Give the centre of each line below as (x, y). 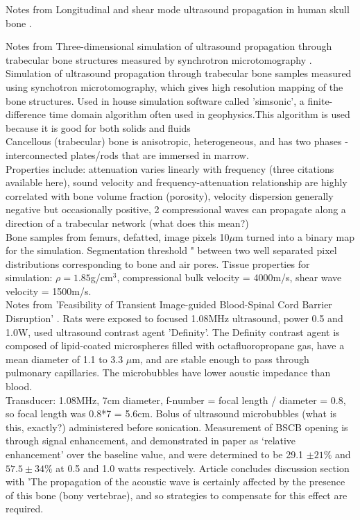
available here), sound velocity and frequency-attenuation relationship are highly (177, 182)
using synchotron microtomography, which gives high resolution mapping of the (174, 86)
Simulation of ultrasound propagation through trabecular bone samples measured (179, 73)
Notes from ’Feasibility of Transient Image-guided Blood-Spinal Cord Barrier (169, 304)
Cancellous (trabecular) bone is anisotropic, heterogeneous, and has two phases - (177, 141)
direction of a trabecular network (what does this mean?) (127, 223)
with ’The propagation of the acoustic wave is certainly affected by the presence (175, 481)
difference (26, 114)
